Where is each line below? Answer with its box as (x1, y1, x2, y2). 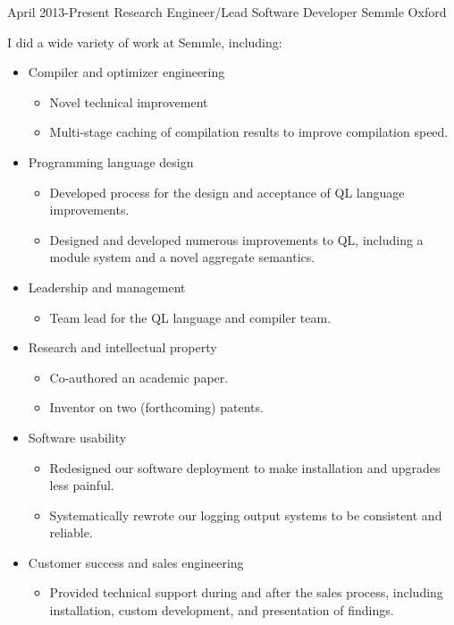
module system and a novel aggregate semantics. (49, 248, 315, 266)
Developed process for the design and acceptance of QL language (49, 182, 405, 201)
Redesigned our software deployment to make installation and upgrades (49, 458, 441, 477)
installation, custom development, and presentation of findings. (49, 601, 394, 620)
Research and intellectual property (28, 338, 217, 357)
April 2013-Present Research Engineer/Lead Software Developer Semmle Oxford (7, 3, 447, 21)
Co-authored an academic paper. (49, 367, 229, 386)
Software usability (28, 427, 127, 446)
